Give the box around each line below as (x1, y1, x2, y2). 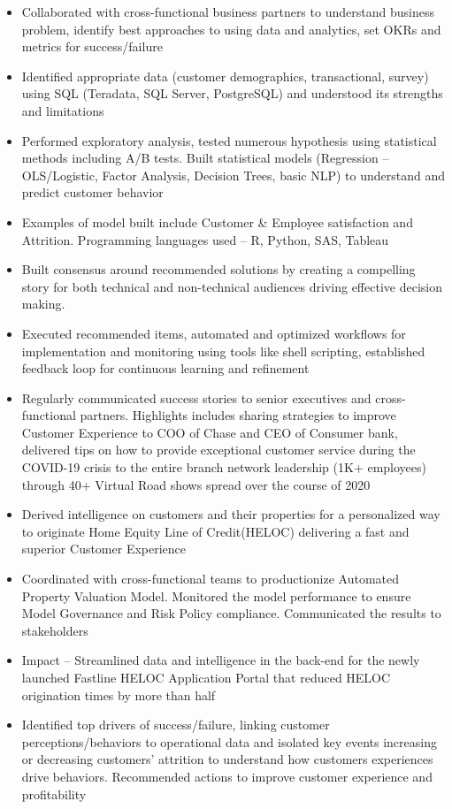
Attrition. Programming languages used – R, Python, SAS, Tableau (21, 230, 389, 248)
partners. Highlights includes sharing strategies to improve (80, 406, 396, 424)
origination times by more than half (21, 685, 216, 704)
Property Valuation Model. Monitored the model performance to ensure (21, 586, 411, 605)
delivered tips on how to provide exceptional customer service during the (21, 440, 416, 459)
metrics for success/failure (21, 37, 163, 56)
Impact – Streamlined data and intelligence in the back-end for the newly (21, 651, 420, 669)
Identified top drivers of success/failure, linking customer (21, 715, 330, 734)
